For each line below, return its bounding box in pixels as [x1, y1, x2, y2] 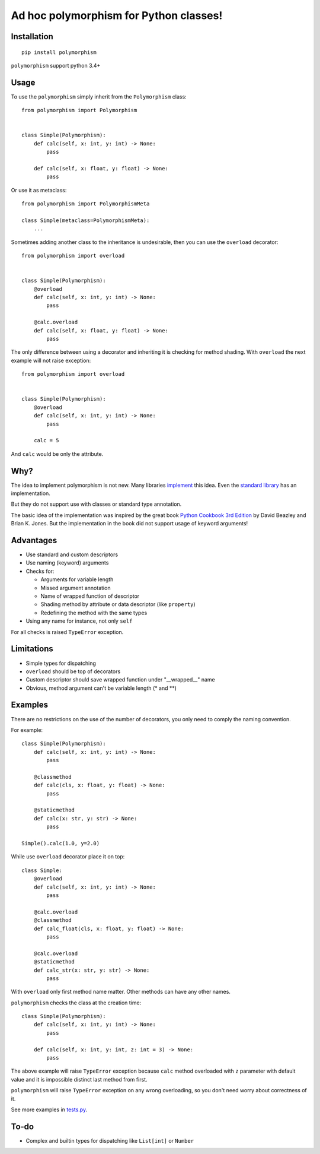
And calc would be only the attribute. [11, 450, 104, 457]
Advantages [11, 535, 57, 546]
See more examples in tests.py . [11, 1106, 88, 1113]
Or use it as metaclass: [11, 186, 67, 194]
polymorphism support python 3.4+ [11, 62, 101, 69]
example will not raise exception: [11, 357, 91, 364]
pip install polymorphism [21, 49, 97, 56]
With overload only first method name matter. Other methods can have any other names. [11, 988, 231, 996]
